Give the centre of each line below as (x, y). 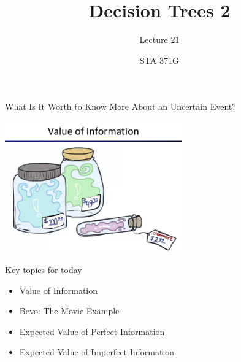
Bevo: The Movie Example (69, 311)
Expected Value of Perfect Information (92, 331)
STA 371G (159, 60)
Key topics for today (44, 270)
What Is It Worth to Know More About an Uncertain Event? (120, 106)
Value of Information (59, 290)
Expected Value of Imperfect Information (97, 352)
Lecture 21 (159, 40)
